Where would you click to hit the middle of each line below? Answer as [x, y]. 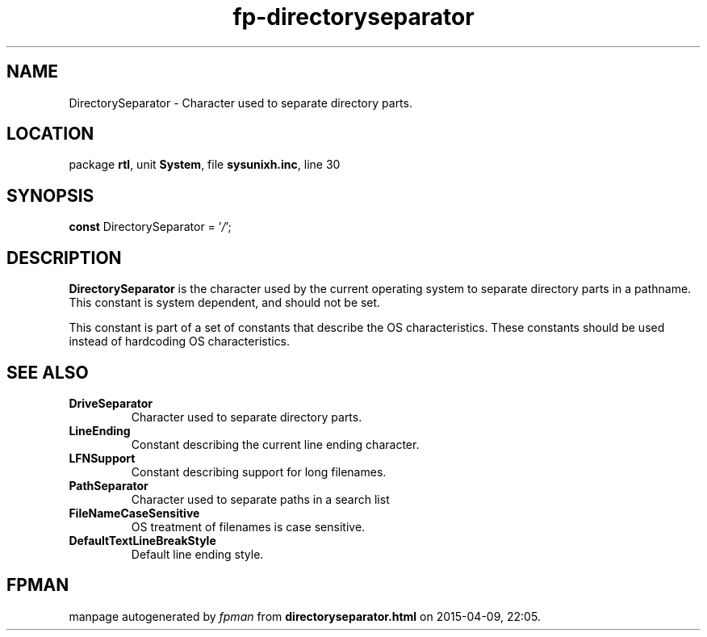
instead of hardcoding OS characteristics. [180, 342]
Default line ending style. [197, 554]
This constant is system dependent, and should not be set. [225, 303]
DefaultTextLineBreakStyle [142, 540]
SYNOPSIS [50, 195]
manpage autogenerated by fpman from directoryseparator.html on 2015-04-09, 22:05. [305, 616]
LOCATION [50, 134]
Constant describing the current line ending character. [275, 444]
